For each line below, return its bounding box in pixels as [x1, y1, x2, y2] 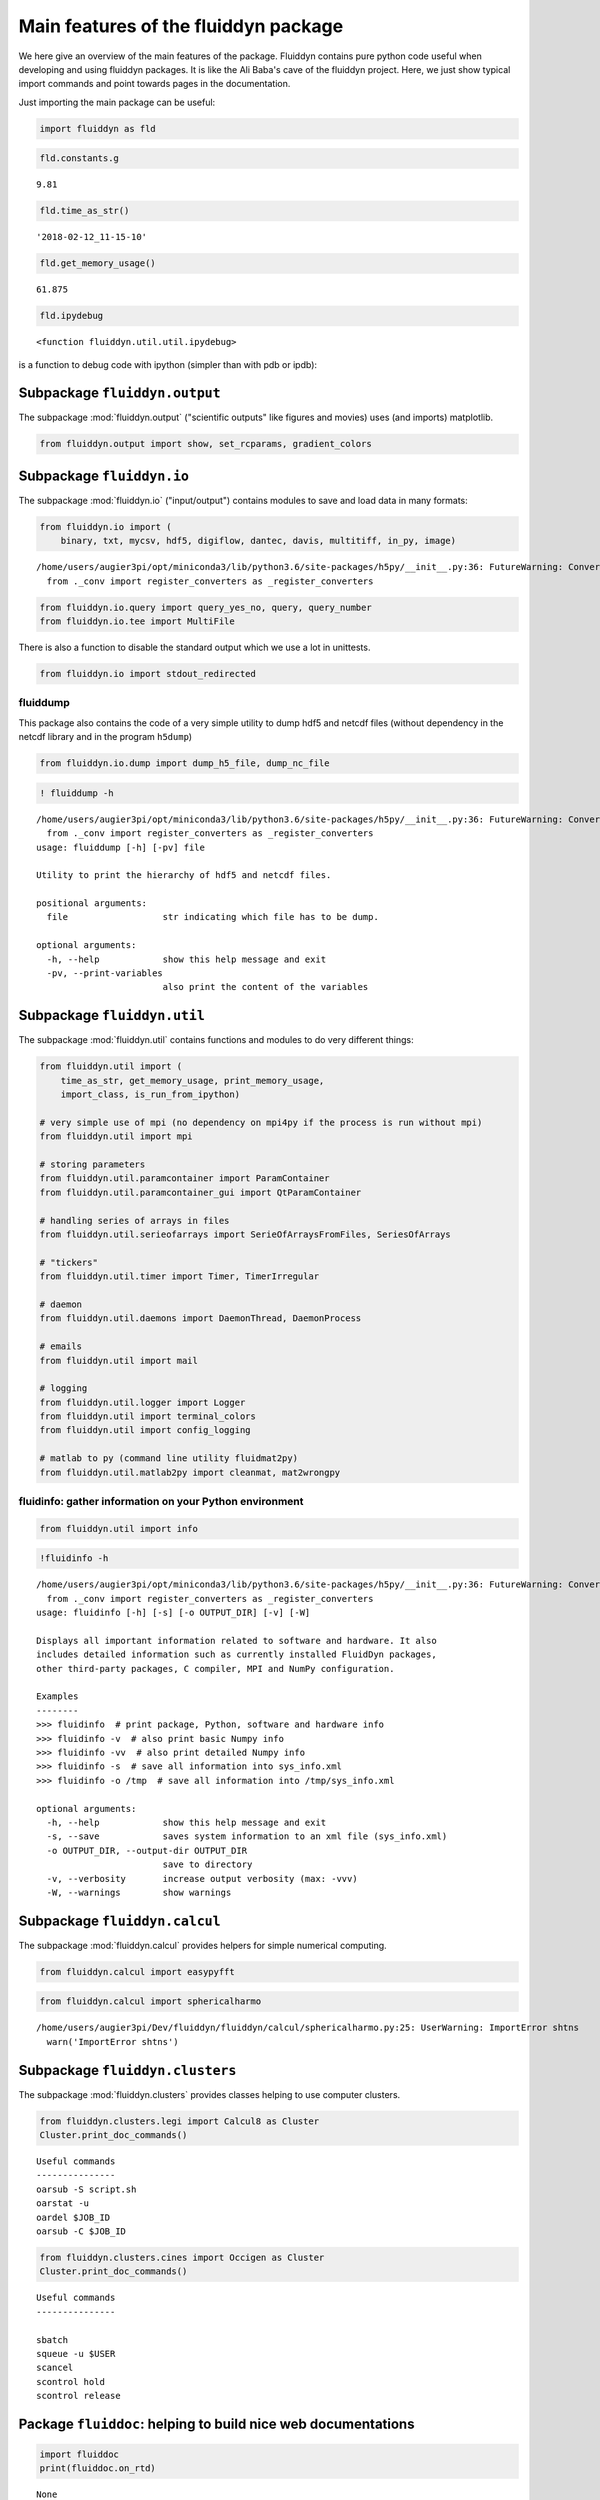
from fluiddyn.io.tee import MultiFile [39, 616, 235, 627]
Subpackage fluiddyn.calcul [18, 1912, 221, 1929]
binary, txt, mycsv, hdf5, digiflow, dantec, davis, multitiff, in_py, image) [60, 535, 457, 547]
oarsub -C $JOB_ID [36, 2225, 127, 2237]
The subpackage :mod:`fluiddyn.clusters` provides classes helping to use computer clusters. [18, 2088, 401, 2100]
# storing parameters [39, 1159, 146, 1170]
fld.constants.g [39, 153, 120, 164]
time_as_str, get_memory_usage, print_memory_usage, [60, 1075, 325, 1086]
